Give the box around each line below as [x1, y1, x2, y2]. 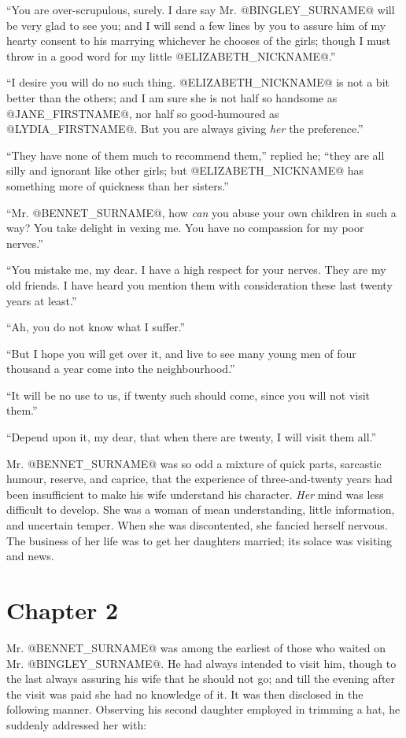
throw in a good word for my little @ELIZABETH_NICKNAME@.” [6, 47, 336, 64]
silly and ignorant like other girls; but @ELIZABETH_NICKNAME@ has [6, 162, 364, 179]
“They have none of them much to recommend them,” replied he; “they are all [6, 146, 385, 163]
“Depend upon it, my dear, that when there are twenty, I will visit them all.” [6, 429, 377, 445]
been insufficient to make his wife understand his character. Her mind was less [6, 485, 384, 502]
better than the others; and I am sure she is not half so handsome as [6, 89, 338, 105]
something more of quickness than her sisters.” [6, 177, 229, 194]
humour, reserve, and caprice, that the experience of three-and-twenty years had [6, 470, 393, 487]
